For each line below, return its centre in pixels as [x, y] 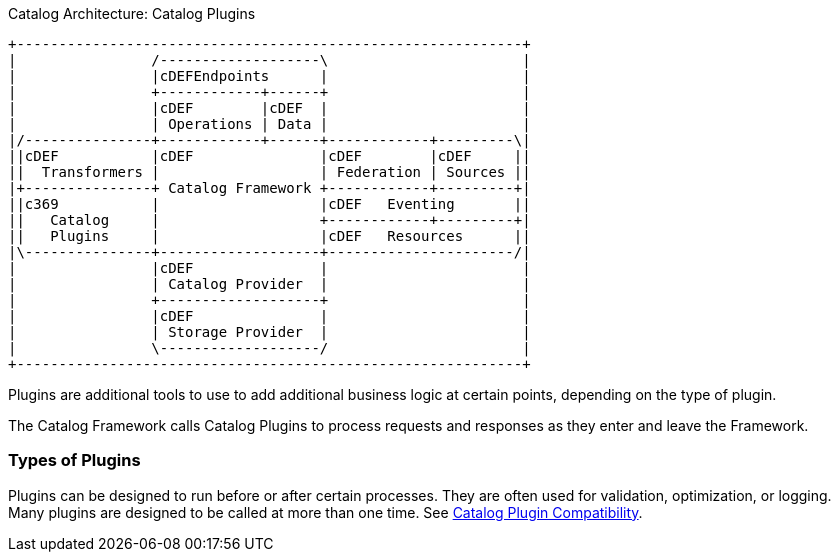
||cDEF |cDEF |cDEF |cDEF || [269, 156]
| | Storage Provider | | [269, 332]
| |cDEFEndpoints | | [269, 76]
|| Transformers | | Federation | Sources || [269, 172]
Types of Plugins [74, 460]
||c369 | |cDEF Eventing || [269, 204]
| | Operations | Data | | [269, 124]
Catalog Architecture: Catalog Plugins [132, 13]
